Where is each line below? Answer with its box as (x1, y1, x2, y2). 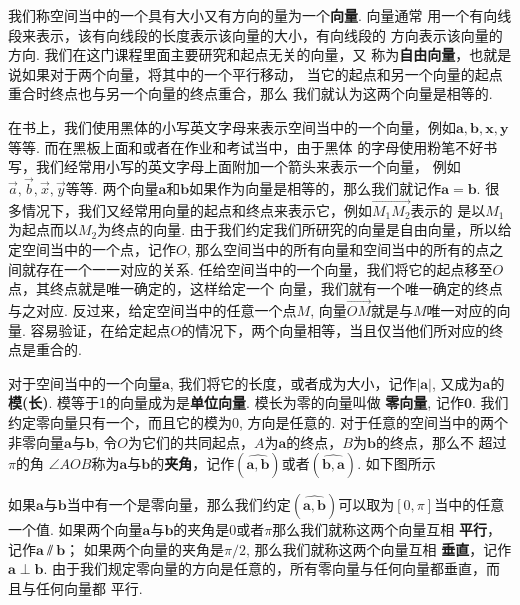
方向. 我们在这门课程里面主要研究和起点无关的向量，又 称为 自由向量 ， (8, 44, 470, 65)
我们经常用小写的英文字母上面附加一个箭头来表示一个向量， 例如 (35, 156, 461, 177)
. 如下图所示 (357, 453, 436, 474)
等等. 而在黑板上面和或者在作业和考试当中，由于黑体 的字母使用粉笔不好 (8, 136, 484, 157)
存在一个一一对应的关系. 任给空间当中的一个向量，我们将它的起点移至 (35, 258, 493, 279)
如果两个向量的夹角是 (83, 538, 224, 559)
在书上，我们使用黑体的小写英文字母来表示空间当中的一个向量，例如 (8, 116, 456, 137)
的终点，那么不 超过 (375, 431, 507, 452)
